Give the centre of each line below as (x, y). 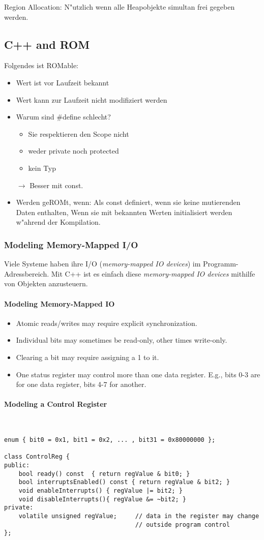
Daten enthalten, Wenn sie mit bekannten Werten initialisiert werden (124, 212)
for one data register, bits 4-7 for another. (81, 384)
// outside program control (182, 524)
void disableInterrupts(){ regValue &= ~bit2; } (102, 499)
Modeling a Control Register (56, 404)
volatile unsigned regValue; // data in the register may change (139, 516)
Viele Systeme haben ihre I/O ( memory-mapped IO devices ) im (102, 264)
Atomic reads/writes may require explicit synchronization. (107, 323)
